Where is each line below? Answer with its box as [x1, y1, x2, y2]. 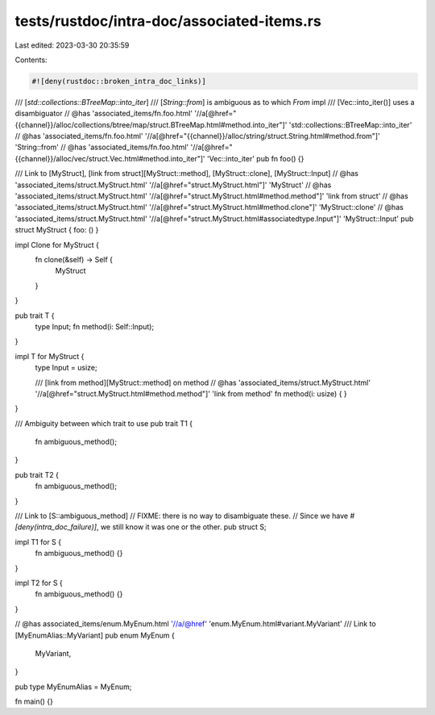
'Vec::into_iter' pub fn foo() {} [206, 153, 304, 163]
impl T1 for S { [14, 537, 62, 546]
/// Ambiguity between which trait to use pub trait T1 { [14, 418, 193, 428]
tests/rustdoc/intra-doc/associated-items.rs [14, 12, 321, 30]
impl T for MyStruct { [14, 351, 85, 361]
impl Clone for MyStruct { [14, 240, 100, 249]
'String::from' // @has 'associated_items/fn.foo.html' [14, 142, 189, 153]
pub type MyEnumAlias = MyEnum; [14, 682, 132, 692]
